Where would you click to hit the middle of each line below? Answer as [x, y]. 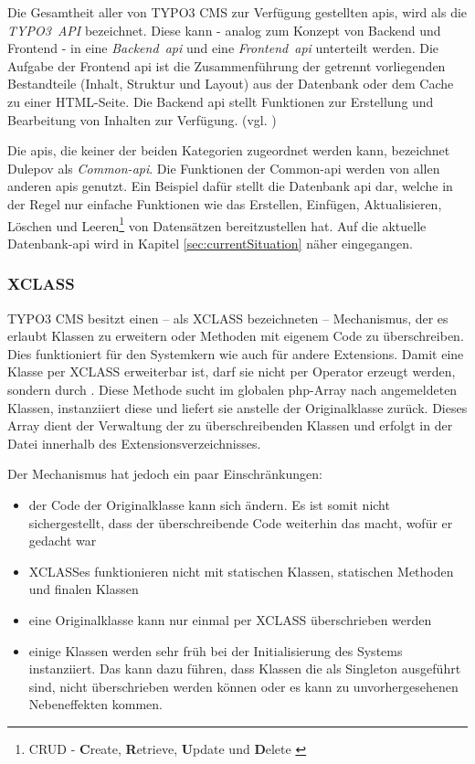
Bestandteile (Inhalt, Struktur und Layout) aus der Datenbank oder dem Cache [231, 84]
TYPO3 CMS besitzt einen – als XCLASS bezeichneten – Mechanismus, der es [228, 318]
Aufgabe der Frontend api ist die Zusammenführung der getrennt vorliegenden [227, 65]
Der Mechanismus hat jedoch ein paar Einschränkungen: [165, 474]
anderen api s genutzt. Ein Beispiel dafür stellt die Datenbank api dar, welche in [230, 186]
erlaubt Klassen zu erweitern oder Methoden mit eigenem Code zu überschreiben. [236, 336]
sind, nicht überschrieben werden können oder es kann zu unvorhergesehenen [243, 686]
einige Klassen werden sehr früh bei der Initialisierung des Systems [216, 650]
